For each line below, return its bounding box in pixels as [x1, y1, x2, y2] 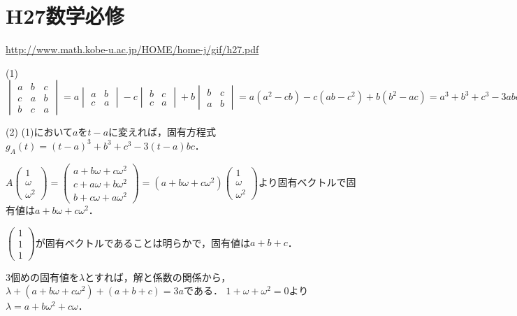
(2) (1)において [6, 124, 73, 139]
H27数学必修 [6, 1, 124, 30]
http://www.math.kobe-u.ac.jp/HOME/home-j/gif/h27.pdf [6, 42, 259, 57]
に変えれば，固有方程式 [108, 124, 217, 139]
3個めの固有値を [6, 269, 79, 284]
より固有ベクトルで [258, 174, 347, 189]
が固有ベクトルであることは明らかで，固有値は [35, 235, 250, 250]
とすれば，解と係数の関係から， [85, 269, 231, 284]
